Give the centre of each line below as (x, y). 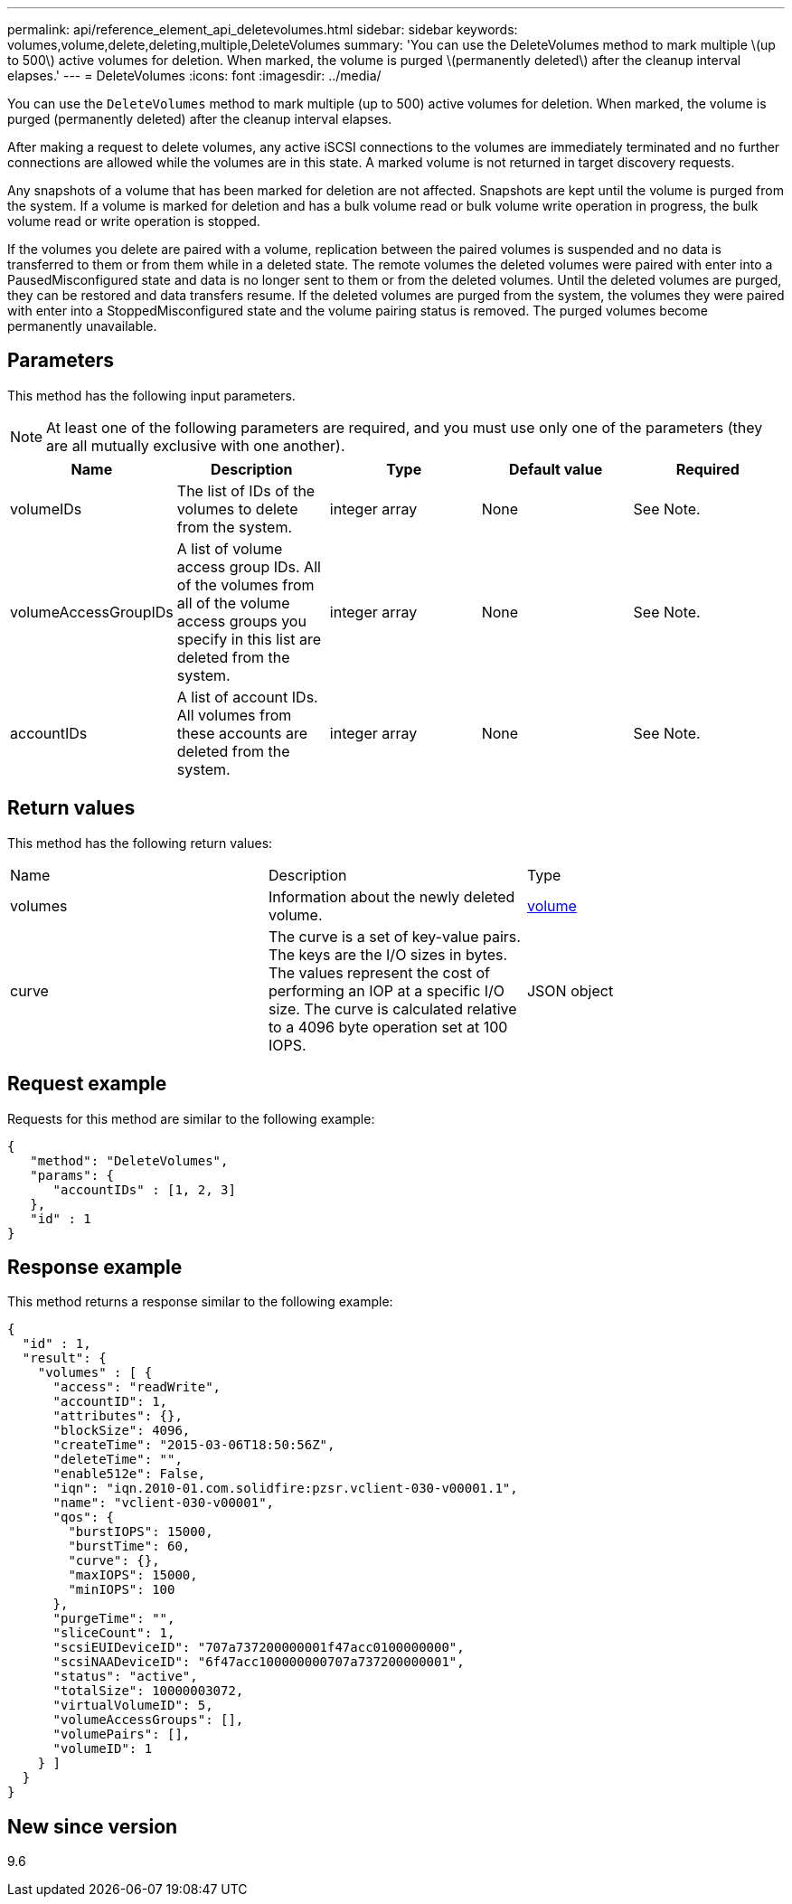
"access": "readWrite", (137, 1387)
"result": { (64, 1358)
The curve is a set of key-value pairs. (394, 936)
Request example (87, 1084)
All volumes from (234, 715)
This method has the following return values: (140, 843)
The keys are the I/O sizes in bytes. (388, 954)
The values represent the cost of (379, 972)
